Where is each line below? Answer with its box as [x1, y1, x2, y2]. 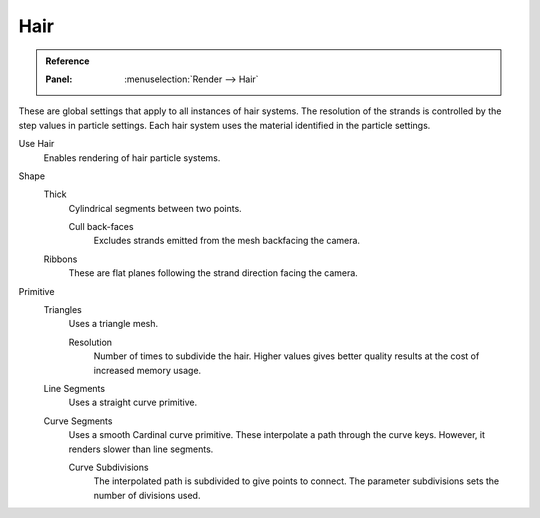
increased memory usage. [93, 364, 202, 376]
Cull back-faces [68, 221, 134, 233]
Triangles [43, 304, 82, 316]
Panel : [45, 73, 73, 85]
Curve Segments [43, 415, 113, 427]
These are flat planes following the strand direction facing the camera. [68, 267, 359, 279]
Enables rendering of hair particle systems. [43, 151, 221, 164]
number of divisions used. [93, 489, 201, 501]
